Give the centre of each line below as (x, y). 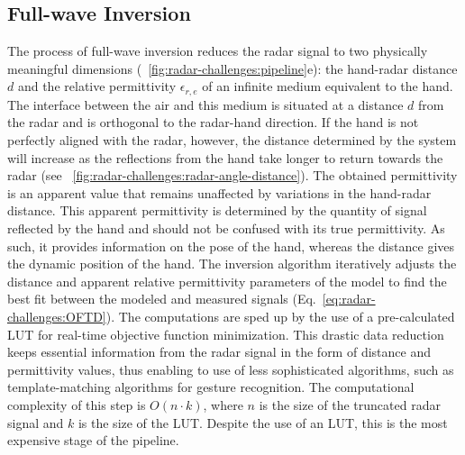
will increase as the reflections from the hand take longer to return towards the (225, 157)
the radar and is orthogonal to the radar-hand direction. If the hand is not (213, 122)
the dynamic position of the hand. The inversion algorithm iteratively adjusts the (232, 264)
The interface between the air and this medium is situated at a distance (205, 104)
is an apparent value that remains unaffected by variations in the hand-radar (219, 192)
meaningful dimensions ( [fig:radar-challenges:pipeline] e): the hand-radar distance (232, 68)
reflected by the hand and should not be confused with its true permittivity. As (226, 228)
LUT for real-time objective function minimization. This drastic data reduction (226, 334)
